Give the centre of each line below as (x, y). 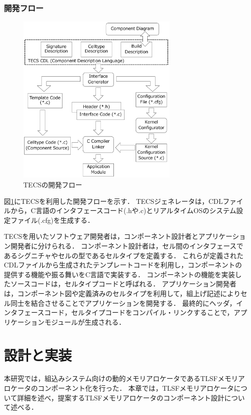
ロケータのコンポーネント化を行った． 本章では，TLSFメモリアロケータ (119, 388)
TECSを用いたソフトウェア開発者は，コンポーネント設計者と (101, 236)
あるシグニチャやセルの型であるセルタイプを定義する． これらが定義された (124, 255)
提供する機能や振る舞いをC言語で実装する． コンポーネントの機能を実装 (119, 274)
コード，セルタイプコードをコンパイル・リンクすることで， (139, 312)
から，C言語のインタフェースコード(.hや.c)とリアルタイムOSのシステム (123, 210)
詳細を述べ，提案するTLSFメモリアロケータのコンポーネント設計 (121, 397)
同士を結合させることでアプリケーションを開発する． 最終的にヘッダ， (123, 303)
